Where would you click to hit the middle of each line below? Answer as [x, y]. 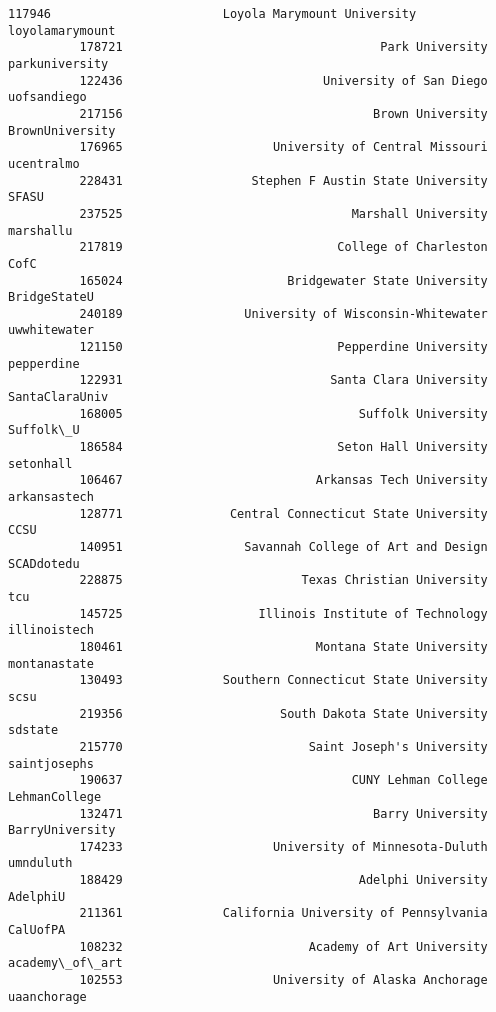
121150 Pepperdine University [283, 347]
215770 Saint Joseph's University [283, 746]
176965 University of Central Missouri [283, 147]
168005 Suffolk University [283, 413]
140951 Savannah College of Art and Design [283, 547]
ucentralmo [44, 163]
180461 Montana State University [283, 646]
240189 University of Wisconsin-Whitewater [283, 313]
